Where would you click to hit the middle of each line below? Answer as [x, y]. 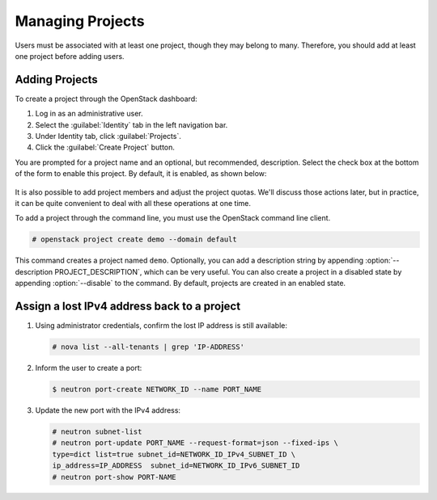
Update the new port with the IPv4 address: [108, 410]
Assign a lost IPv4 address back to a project [128, 306]
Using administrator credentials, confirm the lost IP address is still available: [161, 326]
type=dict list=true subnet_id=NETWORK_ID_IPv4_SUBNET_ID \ [174, 454]
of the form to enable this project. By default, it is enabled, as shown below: [141, 174]
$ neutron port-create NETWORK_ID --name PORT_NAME [157, 389]
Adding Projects [57, 80]
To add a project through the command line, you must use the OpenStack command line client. [173, 218]
